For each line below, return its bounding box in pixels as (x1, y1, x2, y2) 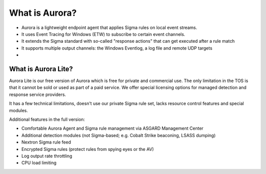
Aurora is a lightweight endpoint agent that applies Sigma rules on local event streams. (21, 25, 198, 30)
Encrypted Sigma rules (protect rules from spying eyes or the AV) (21, 146, 154, 152)
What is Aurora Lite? (9, 64, 73, 73)
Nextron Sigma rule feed (21, 139, 71, 145)
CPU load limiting (21, 160, 57, 166)
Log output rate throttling (21, 153, 72, 159)
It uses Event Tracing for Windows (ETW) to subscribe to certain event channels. (21, 31, 186, 37)
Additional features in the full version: (9, 116, 85, 122)
